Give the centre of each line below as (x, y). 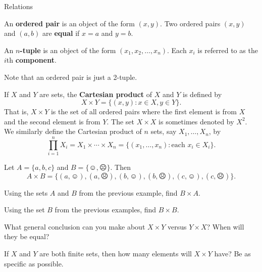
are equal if (61, 33)
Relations (19, 6)
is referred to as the (228, 50)
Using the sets (26, 192)
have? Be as (232, 254)
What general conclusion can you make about (75, 226)
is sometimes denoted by (196, 121)
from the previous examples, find (106, 210)
